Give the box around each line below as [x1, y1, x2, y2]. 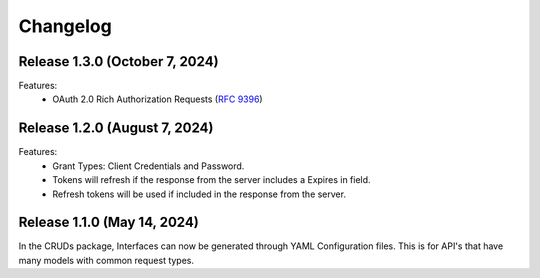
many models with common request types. [18, 254, 195, 266]
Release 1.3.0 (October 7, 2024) [18, 53, 219, 70]
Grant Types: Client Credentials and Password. [52, 160, 245, 172]
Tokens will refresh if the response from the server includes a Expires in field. [52, 174, 371, 186]
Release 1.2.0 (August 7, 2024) [18, 120, 214, 137]
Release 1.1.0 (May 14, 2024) [18, 214, 199, 231]
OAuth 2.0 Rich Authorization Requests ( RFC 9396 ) [52, 93, 264, 105]
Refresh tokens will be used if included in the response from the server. [52, 188, 347, 200]
